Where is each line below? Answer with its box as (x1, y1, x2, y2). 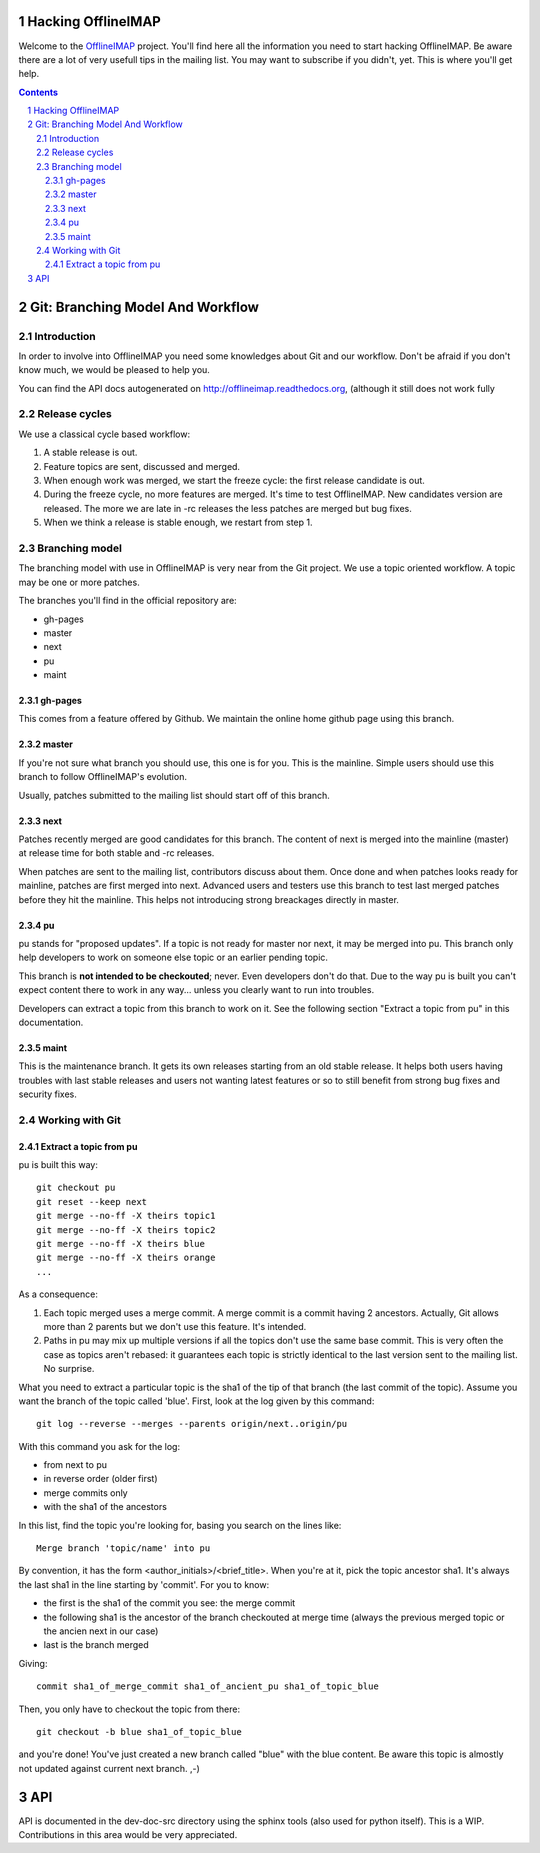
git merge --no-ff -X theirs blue (36, 1238, 205, 1249)
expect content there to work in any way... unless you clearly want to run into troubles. (18, 984, 375, 996)
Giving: (18, 1657, 48, 1669)
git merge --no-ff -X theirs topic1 (36, 1210, 216, 1222)
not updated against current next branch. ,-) (18, 1762, 200, 1774)
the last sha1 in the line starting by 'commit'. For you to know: (18, 1578, 270, 1590)
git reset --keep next (36, 1196, 148, 1207)
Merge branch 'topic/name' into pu (36, 1543, 211, 1554)
